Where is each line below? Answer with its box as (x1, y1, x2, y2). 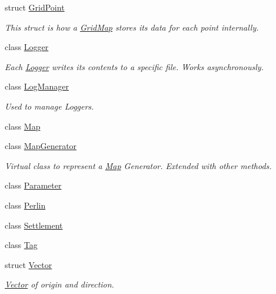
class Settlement (5, 219, 63, 231)
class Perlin (5, 199, 46, 211)
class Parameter (5, 179, 62, 191)
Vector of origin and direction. (5, 278, 114, 290)
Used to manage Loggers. (5, 100, 94, 112)
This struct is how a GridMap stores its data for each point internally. (5, 21, 259, 33)
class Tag (5, 239, 38, 251)
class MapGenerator (5, 140, 77, 152)
